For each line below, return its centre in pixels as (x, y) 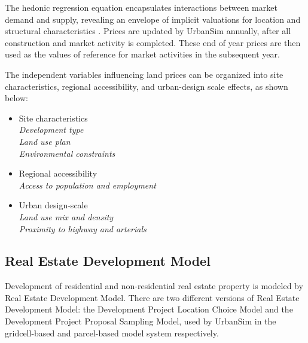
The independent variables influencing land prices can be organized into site (144, 74)
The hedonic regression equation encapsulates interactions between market (141, 7)
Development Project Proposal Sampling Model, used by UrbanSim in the (141, 321)
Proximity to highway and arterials (83, 228)
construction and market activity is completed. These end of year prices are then (153, 42)
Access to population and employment (87, 185)
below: (16, 98)
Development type (51, 130)
